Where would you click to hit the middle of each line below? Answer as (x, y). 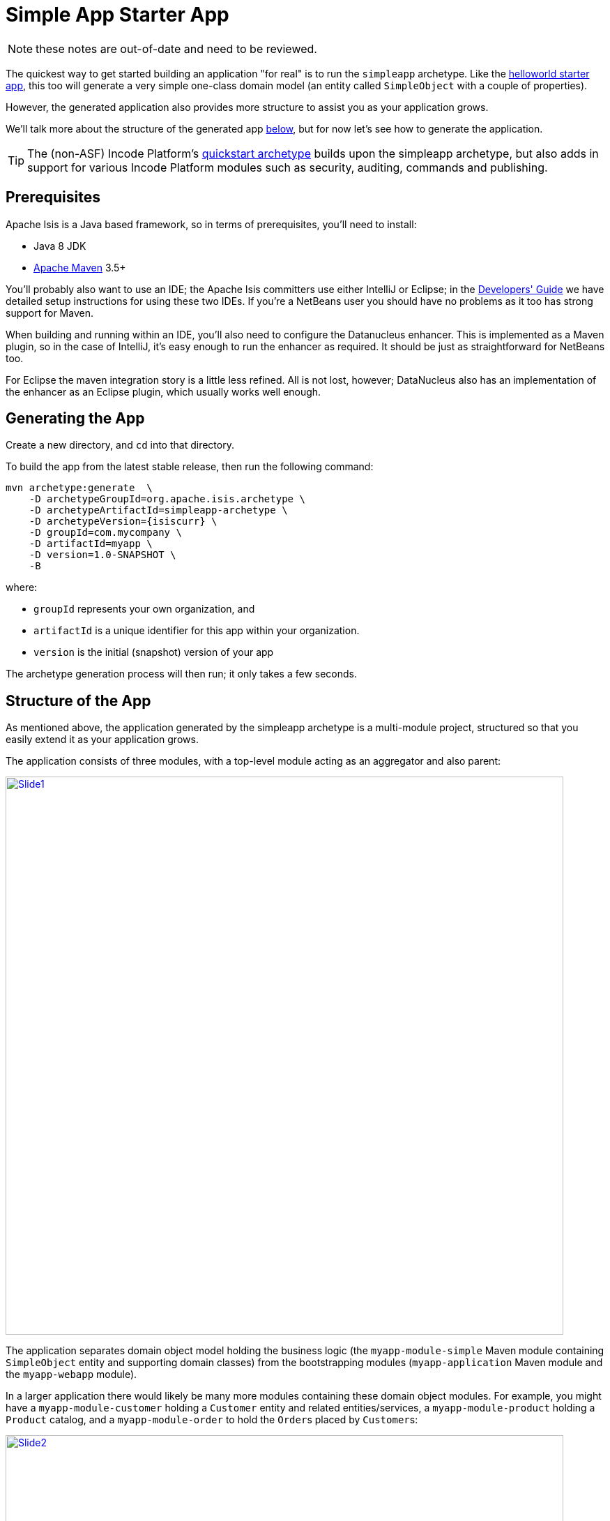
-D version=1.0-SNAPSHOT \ (102, 555)
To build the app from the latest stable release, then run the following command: (190, 467)
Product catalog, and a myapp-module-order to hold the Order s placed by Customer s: (212, 1420)
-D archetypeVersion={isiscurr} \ (123, 522)
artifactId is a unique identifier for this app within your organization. (197, 631)
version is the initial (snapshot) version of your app (154, 652)
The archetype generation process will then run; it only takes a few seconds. (181, 674)
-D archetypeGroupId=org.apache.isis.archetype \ (167, 499)
